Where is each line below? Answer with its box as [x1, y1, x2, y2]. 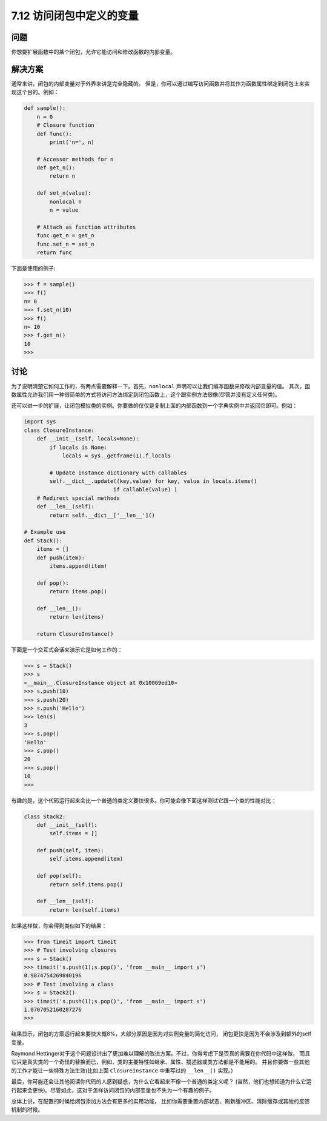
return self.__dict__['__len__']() [49, 511, 156, 519]
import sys [24, 419, 56, 425]
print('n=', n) [49, 138, 95, 146]
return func [36, 249, 73, 256]
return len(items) [49, 613, 104, 621]
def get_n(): [36, 164, 76, 171]
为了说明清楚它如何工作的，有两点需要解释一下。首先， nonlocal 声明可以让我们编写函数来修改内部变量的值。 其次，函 [11, 382, 311, 389]
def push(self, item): [36, 847, 104, 854]
